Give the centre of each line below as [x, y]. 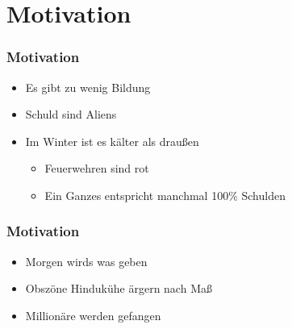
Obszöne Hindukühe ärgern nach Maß [119, 288]
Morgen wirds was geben [86, 261]
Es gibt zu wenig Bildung [88, 87]
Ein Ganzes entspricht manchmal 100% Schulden [165, 195]
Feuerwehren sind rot [97, 168]
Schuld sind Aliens [71, 114]
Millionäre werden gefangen [93, 315]
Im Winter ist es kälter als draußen [112, 141]
